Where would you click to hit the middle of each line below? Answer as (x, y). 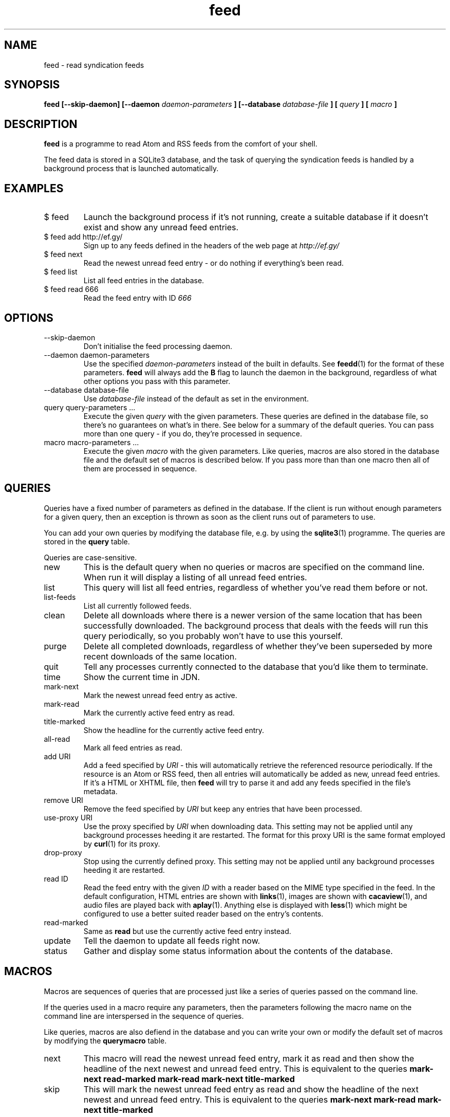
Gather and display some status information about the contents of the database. (238, 951)
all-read (57, 739)
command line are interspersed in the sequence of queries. (144, 1016)
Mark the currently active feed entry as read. (159, 712)
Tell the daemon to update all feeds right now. (172, 940)
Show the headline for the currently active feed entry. (174, 730)
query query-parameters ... (90, 407)
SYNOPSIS (32, 85)
